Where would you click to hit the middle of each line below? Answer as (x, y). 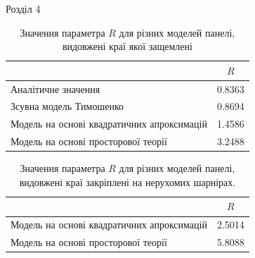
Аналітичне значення (55, 88)
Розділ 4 (23, 8)
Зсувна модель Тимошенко (67, 106)
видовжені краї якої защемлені (127, 46)
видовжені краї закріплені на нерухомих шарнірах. (127, 182)
